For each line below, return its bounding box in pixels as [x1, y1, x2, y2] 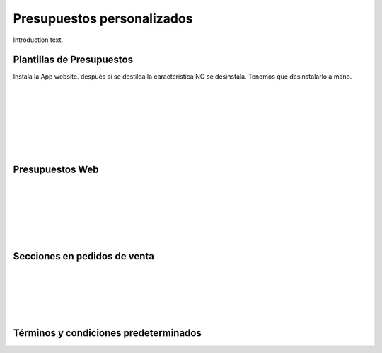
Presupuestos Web [13, 164, 99, 175]
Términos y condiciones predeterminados [13, 327, 202, 340]
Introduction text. [13, 35, 64, 44]
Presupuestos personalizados [13, 11, 193, 26]
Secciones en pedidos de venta [13, 250, 155, 262]
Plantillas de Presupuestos [13, 54, 134, 66]
